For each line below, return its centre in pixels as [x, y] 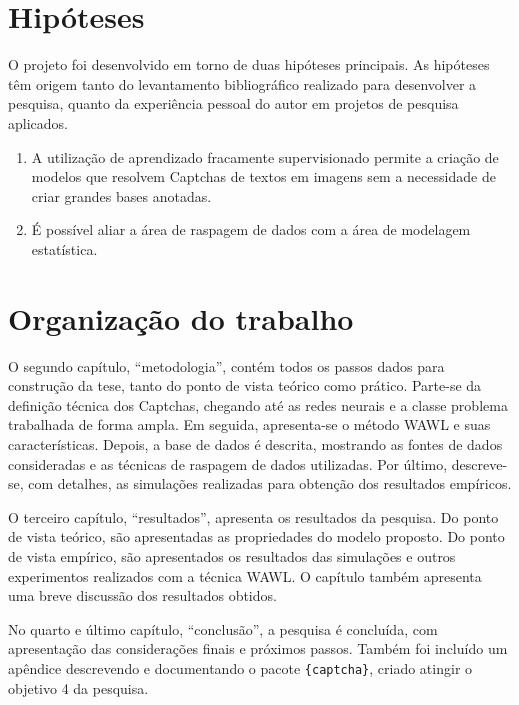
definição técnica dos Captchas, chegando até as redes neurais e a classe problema [258, 404]
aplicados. [38, 122]
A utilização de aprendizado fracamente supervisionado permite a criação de [265, 156]
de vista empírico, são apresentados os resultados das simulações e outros [232, 555]
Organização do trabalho [181, 317]
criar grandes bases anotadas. [121, 195]
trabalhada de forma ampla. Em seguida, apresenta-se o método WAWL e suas [249, 424]
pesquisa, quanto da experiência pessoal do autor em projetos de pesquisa [233, 103]
